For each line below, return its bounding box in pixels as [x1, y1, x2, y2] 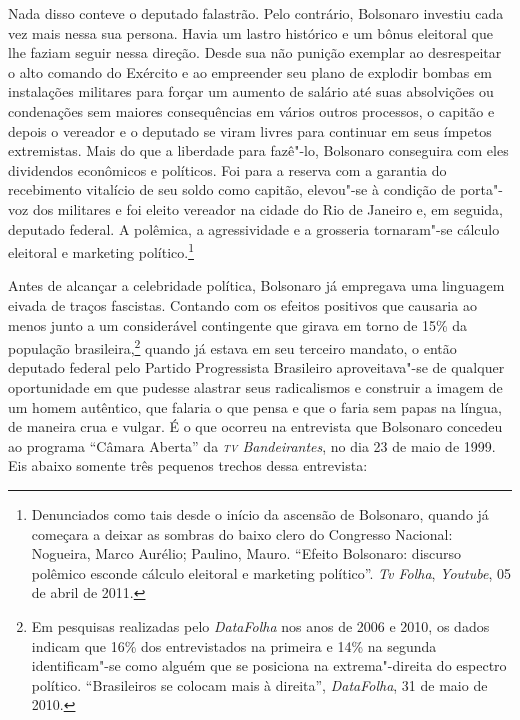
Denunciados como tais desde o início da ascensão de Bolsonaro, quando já [31, 503, 489, 524]
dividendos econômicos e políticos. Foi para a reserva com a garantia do [8, 159, 447, 180]
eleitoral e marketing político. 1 [8, 239, 194, 262]
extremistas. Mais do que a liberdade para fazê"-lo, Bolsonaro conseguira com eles [8, 140, 509, 161]
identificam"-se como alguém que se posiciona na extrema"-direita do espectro [31, 655, 507, 676]
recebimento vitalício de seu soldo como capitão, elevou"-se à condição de [8, 179, 456, 200]
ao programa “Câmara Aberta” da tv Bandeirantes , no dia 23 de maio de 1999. [8, 435, 496, 456]
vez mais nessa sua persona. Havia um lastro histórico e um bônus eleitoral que [8, 22, 493, 43]
